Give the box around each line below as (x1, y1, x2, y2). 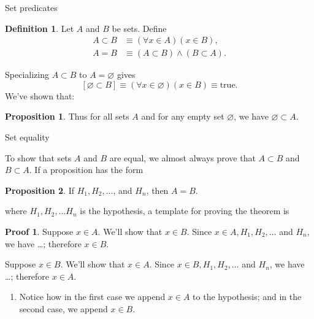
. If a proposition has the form (29, 163, 144, 176)
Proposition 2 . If (5, 183, 74, 196)
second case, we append (19, 302, 108, 315)
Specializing (5, 68, 49, 81)
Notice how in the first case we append (19, 290, 166, 303)
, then (146, 183, 169, 196)
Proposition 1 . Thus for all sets (5, 110, 129, 123)
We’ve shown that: (5, 89, 75, 102)
